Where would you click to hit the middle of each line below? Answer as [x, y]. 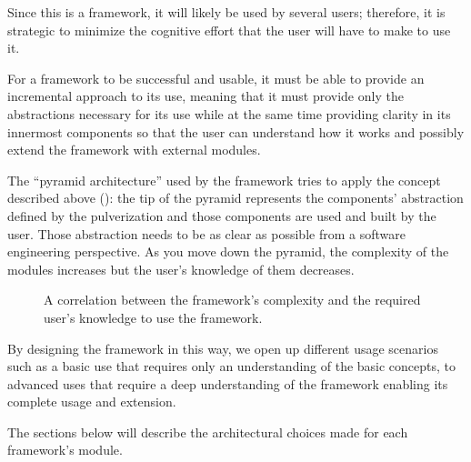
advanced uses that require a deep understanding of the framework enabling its [228, 383]
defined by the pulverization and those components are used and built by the [222, 215]
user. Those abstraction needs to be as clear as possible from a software [206, 233]
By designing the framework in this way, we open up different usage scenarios [223, 348]
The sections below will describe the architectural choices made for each [208, 432]
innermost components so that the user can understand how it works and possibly [236, 131]
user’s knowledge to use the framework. [153, 317]
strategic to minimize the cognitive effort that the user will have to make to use [229, 30]
